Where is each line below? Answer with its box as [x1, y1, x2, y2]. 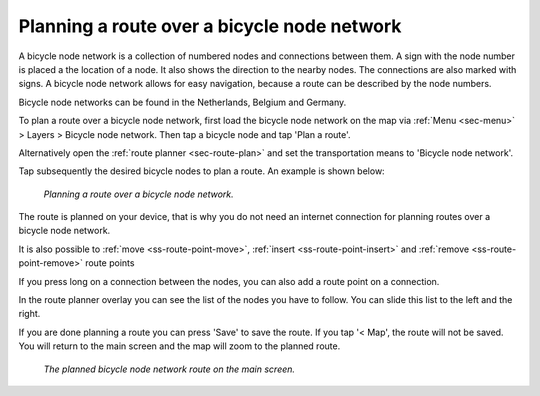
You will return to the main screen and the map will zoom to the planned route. [18, 340, 341, 352]
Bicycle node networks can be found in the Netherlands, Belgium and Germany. [18, 96, 347, 108]
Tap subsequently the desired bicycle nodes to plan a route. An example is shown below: [18, 165, 385, 177]
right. [18, 308, 41, 320]
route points [85, 257, 135, 269]
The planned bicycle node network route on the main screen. [43, 363, 295, 375]
